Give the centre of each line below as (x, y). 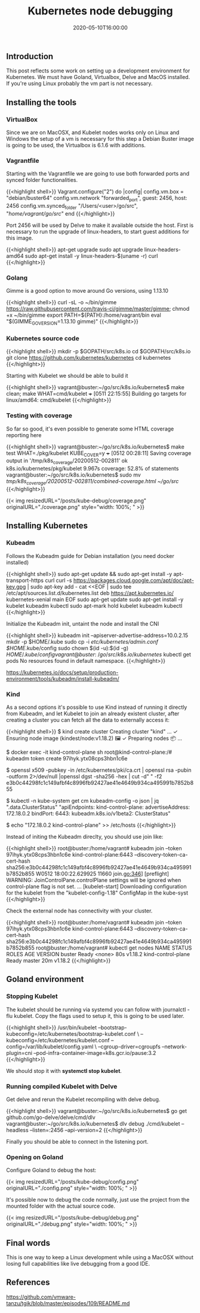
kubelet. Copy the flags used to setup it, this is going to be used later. (99, 1015)
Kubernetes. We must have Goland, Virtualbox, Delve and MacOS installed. (98, 77)
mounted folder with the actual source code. (61, 1206)
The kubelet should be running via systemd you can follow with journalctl (96, 1009)
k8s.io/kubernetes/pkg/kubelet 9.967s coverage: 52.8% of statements (93, 469)
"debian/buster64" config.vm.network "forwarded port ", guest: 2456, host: (97, 199)
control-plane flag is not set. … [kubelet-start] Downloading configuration (96, 886)
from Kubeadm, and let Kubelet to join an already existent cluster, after (93, 713)
